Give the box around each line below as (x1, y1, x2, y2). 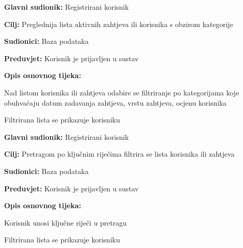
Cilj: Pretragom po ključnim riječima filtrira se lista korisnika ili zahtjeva (4, 148, 235, 159)
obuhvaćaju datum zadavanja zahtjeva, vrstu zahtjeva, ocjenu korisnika (4, 97, 227, 108)
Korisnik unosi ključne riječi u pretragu (4, 217, 127, 228)
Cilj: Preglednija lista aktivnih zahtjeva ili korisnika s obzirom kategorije (4, 18, 233, 29)
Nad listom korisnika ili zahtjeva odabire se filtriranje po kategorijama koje (4, 87, 239, 97)
